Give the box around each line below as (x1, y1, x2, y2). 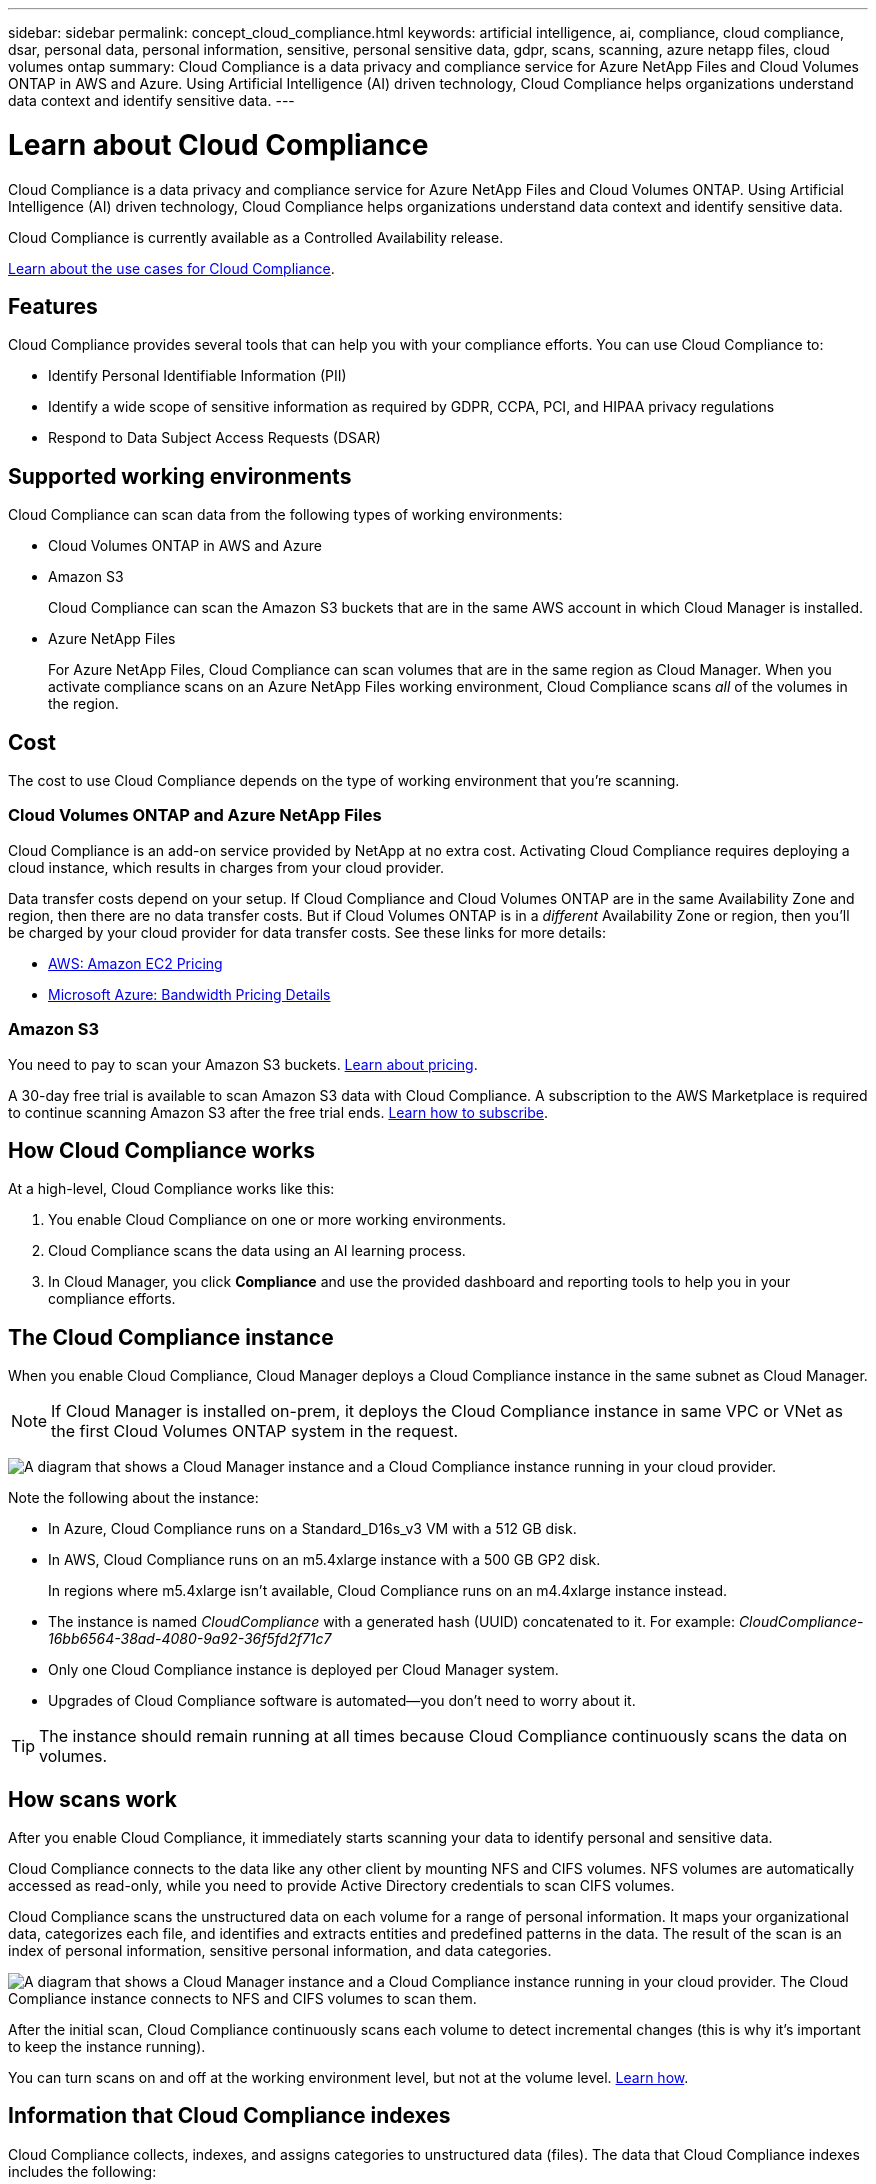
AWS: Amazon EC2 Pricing (48, 954, 223, 972)
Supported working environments (8, 463, 352, 489)
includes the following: (8, 2162, 157, 2180)
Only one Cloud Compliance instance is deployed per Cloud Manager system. (48, 1661, 559, 1679)
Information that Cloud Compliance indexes (8, 2103, 451, 2129)
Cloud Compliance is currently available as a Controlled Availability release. (8, 228, 504, 246)
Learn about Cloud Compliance (8, 127, 429, 162)
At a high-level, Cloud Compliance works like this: (8, 1180, 335, 1198)
